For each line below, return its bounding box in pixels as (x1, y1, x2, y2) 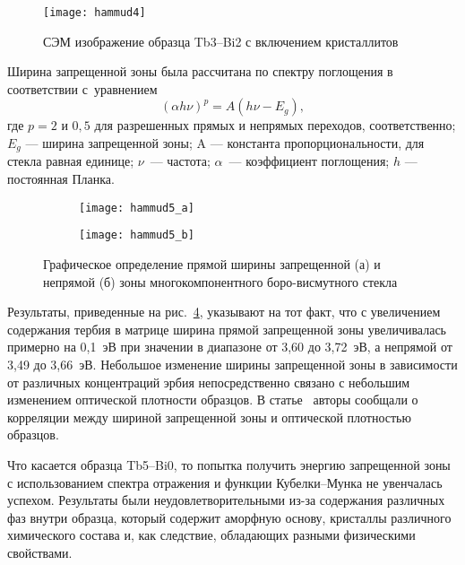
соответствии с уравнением (7, 79, 158, 98)
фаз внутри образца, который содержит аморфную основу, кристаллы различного (7, 508, 452, 526)
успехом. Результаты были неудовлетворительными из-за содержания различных (7, 491, 445, 509)
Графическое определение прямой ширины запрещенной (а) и (43, 254, 381, 273)
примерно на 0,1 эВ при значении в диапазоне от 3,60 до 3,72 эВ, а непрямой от (7, 337, 452, 356)
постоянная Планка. (7, 169, 115, 188)
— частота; (150, 152, 211, 170)
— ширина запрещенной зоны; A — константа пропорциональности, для (25, 134, 425, 152)
